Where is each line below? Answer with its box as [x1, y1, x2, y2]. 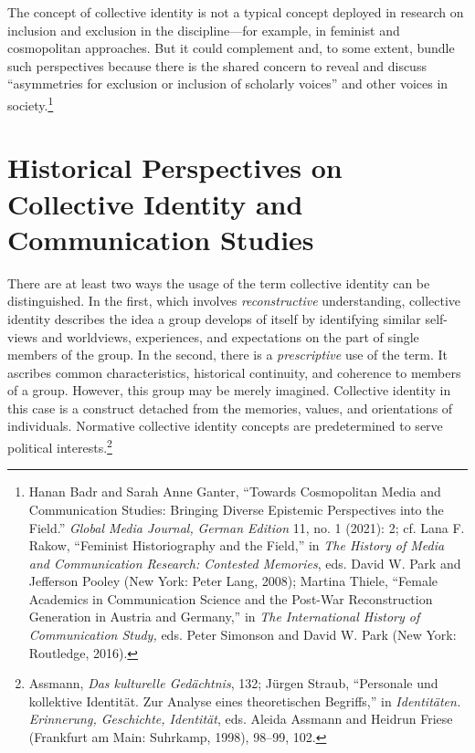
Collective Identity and [7, 184, 303, 222]
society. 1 [7, 92, 54, 114]
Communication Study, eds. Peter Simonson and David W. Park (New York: [28, 625, 457, 644]
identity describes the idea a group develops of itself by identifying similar [7, 309, 421, 328]
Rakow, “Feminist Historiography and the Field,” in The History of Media [28, 536, 445, 555]
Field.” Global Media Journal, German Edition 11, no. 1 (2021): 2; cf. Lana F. [28, 518, 465, 537]
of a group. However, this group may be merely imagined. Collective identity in [7, 381, 451, 400]
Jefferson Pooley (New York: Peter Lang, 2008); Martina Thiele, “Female [28, 571, 438, 591]
